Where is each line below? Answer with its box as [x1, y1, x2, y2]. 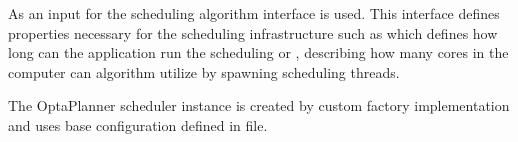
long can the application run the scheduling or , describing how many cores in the [8, 42, 509, 63]
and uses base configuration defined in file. [8, 114, 268, 135]
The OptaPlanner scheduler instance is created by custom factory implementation [8, 95, 510, 116]
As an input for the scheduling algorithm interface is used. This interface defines [8, 3, 500, 23]
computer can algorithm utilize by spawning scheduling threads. [8, 61, 400, 82]
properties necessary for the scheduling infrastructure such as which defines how [8, 22, 498, 43]
